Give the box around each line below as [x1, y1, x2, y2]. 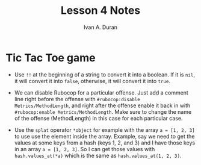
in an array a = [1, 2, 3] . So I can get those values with [14, 145, 155, 152]
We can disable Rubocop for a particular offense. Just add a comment [14, 89, 189, 96]
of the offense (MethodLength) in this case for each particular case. [14, 114, 183, 122]
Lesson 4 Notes [60, 4, 141, 17]
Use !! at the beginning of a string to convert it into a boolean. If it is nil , [14, 70, 195, 78]
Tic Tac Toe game [5, 51, 96, 64]
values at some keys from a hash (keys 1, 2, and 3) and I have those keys [14, 139, 196, 146]
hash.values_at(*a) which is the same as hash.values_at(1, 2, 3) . [14, 152, 182, 159]
